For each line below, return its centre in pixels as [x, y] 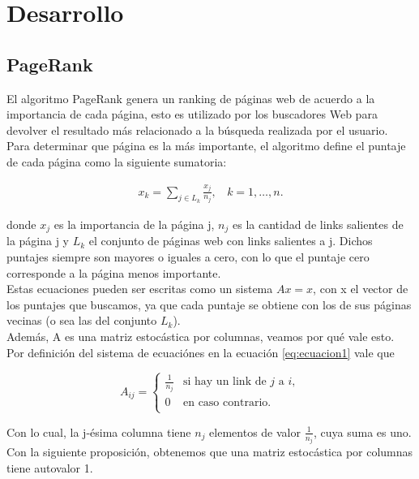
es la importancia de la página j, [134, 224]
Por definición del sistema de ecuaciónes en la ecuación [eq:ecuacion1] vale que [201, 352]
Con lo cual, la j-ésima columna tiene [99, 432]
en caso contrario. [227, 402]
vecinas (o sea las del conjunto [82, 320]
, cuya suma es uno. [362, 432]
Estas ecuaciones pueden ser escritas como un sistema [140, 289]
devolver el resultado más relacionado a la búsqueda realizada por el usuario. [197, 129]
